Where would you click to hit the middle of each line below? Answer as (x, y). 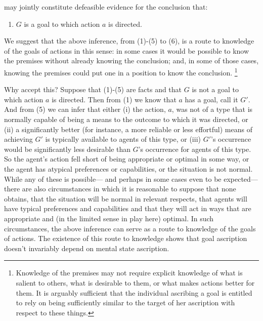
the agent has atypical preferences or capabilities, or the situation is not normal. (128, 168)
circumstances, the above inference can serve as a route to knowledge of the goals (130, 228)
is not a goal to (215, 89)
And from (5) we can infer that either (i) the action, (85, 109)
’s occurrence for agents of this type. (195, 149)
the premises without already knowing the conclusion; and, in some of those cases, (131, 61)
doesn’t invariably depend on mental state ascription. (87, 248)
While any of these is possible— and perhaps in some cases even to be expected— (131, 178)
